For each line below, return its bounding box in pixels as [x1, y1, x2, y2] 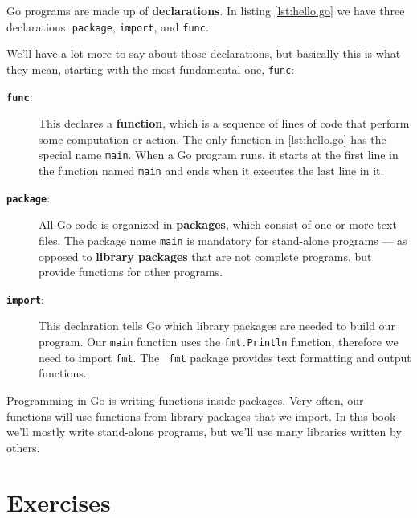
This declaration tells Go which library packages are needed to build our [39, 317, 395, 334]
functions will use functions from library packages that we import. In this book [6, 407, 396, 424]
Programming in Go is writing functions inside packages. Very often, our [6, 391, 364, 408]
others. [6, 438, 40, 455]
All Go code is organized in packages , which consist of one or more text [39, 216, 397, 233]
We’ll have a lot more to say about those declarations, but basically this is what [6, 45, 401, 62]
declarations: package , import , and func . [6, 18, 209, 35]
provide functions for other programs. [39, 263, 223, 280]
